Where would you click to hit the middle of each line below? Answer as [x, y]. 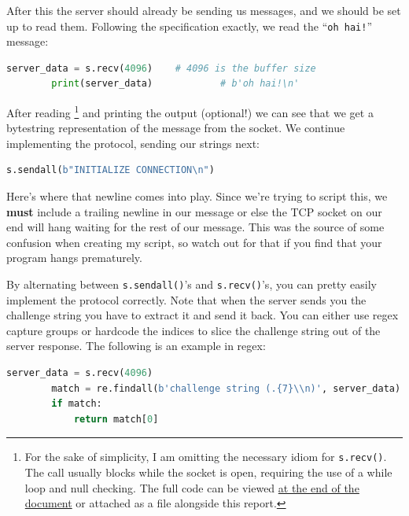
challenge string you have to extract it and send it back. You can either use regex [203, 315]
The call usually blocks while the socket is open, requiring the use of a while [208, 472]
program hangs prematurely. [74, 258]
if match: [77, 404]
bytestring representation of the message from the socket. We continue [176, 128]
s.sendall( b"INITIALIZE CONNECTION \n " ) [111, 170]
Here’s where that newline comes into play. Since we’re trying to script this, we [197, 196]
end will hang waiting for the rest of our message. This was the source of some [195, 227]
